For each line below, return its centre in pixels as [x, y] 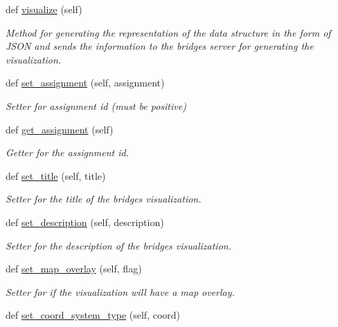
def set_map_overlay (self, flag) [74, 269]
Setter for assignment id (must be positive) [96, 105]
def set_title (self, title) [56, 175]
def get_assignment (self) [60, 129]
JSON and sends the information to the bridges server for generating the [160, 46]
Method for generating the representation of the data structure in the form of [168, 32]
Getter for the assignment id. [67, 152]
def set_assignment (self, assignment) [85, 83]
